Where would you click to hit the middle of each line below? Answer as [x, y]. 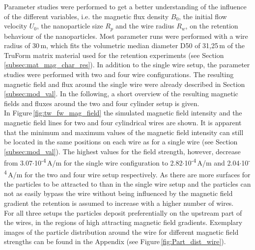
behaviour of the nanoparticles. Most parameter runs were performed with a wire [126, 36]
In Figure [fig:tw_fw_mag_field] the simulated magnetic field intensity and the [123, 113]
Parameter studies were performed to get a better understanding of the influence [125, 6]
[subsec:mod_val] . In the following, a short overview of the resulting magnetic [121, 94]
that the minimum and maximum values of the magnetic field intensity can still [124, 132]
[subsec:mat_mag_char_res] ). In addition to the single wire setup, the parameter [127, 65]
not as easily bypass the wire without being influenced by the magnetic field [118, 193]
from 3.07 [18, 163]
